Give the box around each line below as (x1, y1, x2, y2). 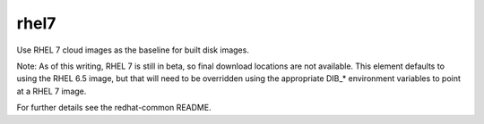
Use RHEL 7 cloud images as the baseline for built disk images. (16, 45, 250, 55)
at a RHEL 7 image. (16, 86, 87, 96)
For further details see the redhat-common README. (16, 103, 212, 113)
